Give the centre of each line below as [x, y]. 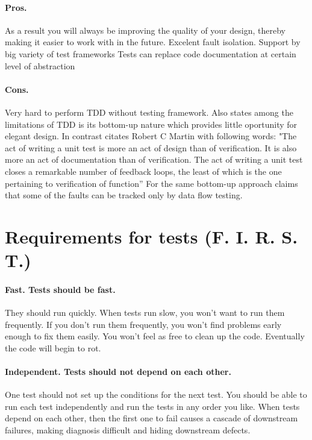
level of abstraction [40, 65]
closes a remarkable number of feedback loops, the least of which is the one [143, 171]
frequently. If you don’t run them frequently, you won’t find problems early [143, 324]
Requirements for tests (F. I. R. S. [151, 236]
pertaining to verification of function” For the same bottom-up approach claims [151, 183]
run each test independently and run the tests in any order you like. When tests [152, 406]
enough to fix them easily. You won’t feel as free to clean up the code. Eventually [155, 336]
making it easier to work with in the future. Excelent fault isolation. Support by [153, 42]
